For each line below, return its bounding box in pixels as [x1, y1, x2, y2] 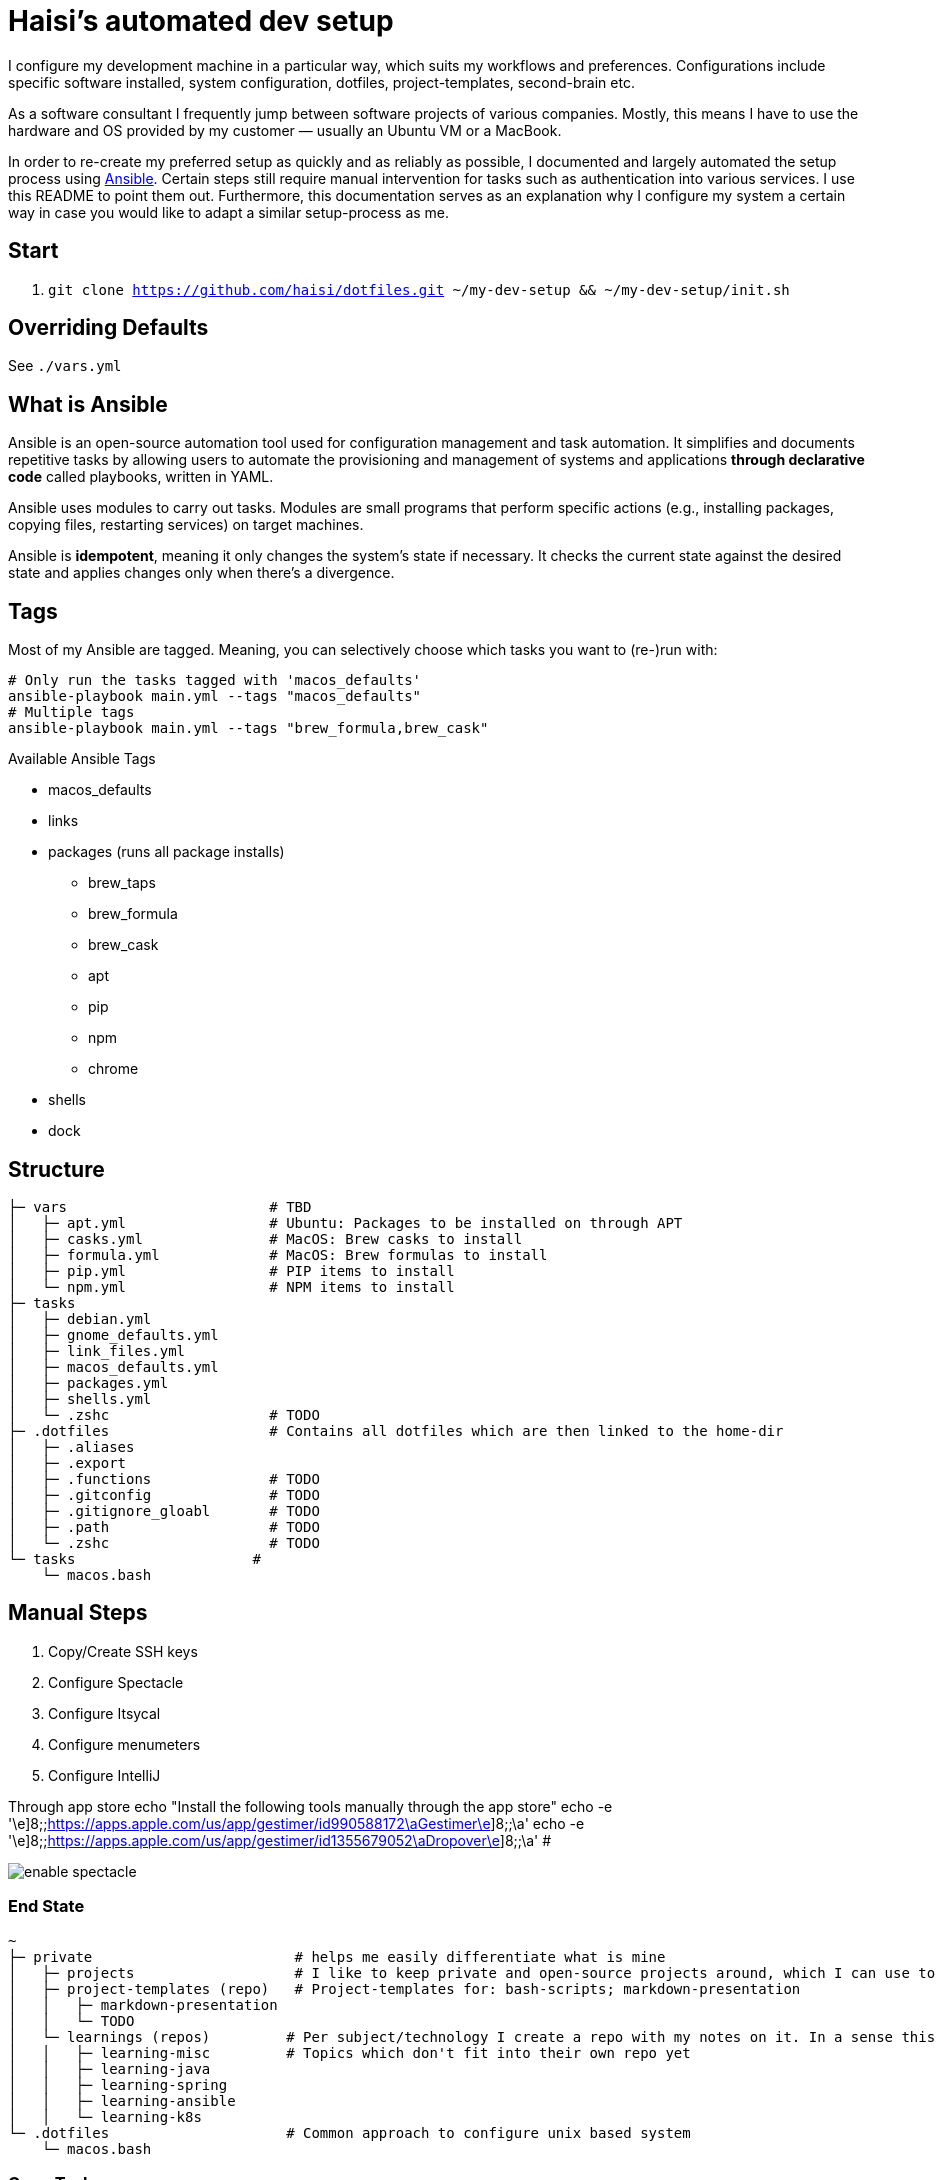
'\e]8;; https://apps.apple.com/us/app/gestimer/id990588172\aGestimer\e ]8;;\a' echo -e [8, 1814, 585, 1832]
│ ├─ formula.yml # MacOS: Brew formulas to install [8, 1246, 548, 1263]
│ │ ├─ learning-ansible [8, 2092, 236, 2109]
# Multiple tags [8, 704, 135, 721]
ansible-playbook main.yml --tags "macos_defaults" [8, 688, 422, 705]
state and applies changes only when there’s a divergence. [8, 564, 395, 582]
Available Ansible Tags [8, 750, 156, 768]
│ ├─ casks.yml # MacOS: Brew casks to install [8, 1230, 523, 1247]
